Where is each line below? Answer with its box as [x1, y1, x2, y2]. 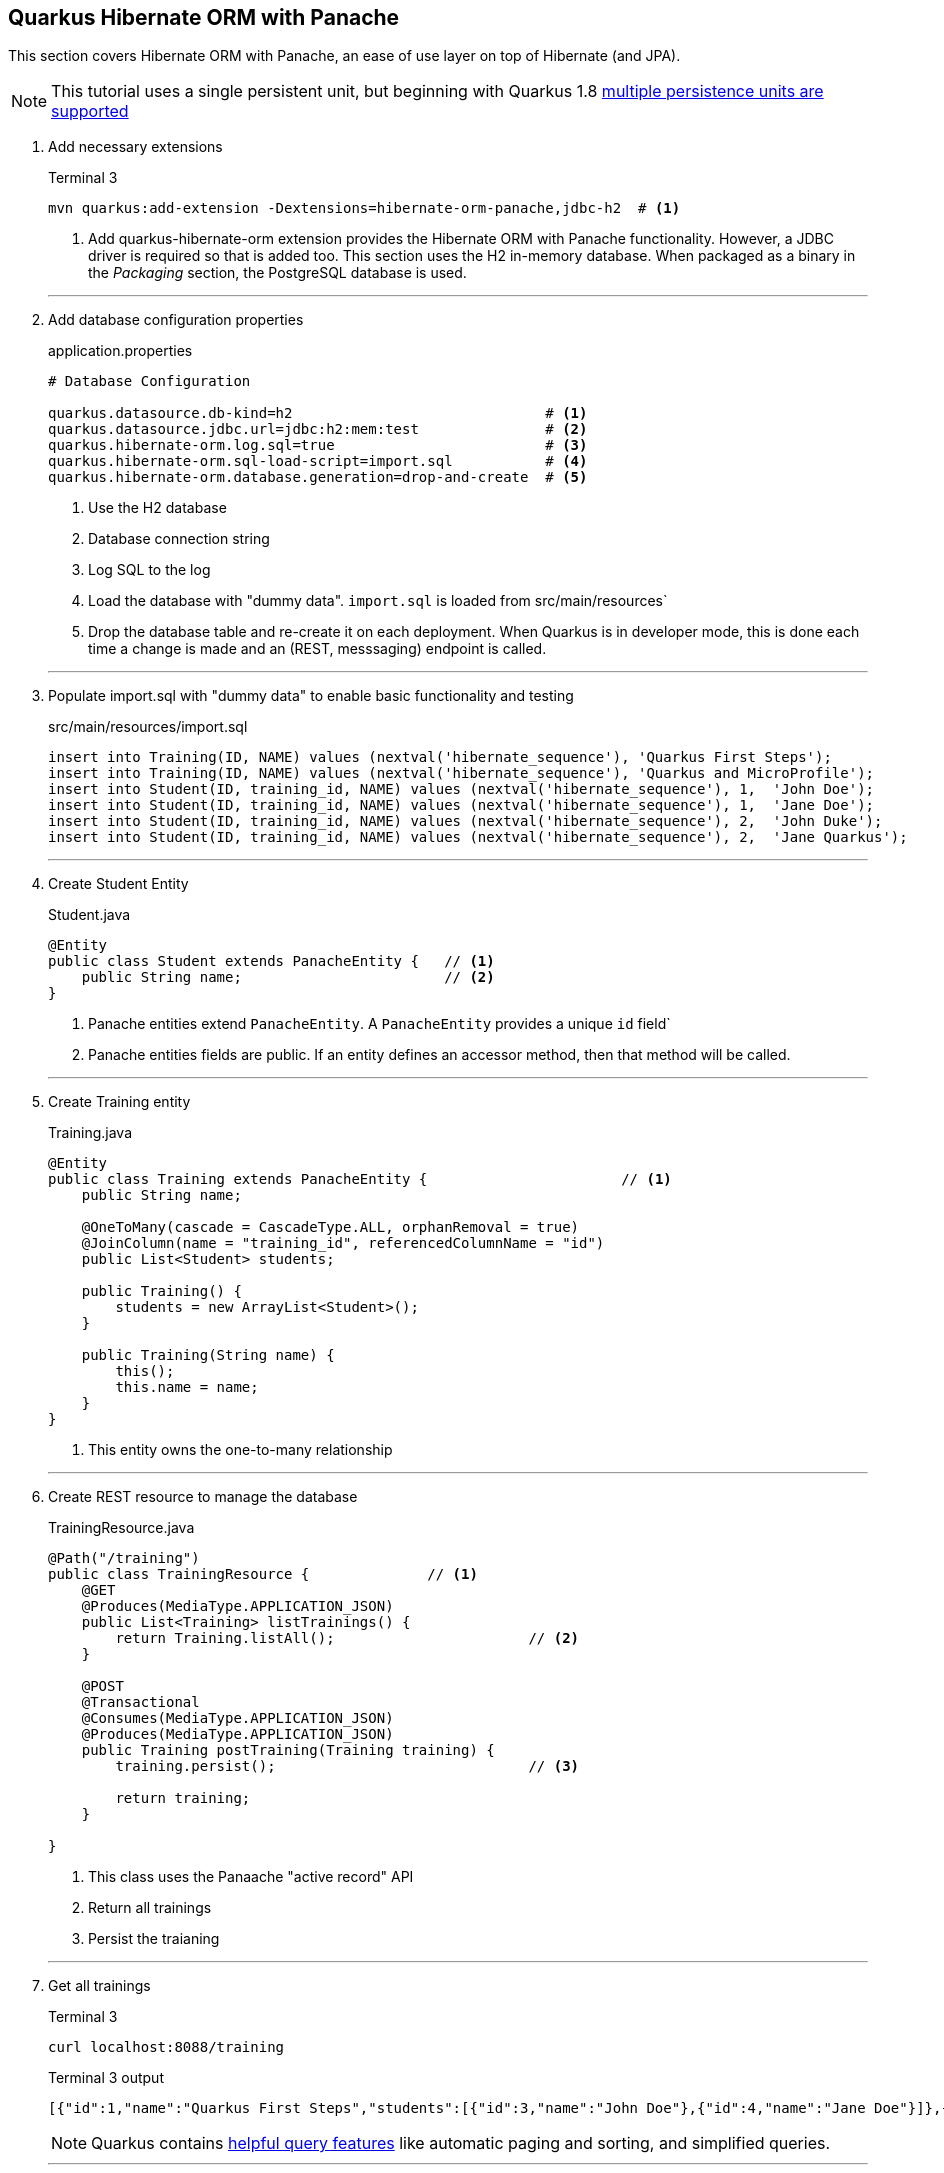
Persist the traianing [88, 1930, 220, 1948]
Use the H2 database [88, 499, 227, 517]
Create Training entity [48, 1093, 191, 1111]
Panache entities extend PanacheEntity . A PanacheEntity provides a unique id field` [88, 1015, 671, 1033]
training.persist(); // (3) [115, 1758, 580, 1775]
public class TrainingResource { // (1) [48, 1566, 478, 1583]
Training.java [48, 1124, 133, 1142]
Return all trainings [88, 1899, 212, 1917]
